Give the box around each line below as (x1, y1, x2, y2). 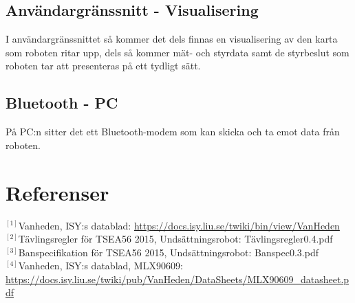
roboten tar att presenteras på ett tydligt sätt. (6, 58, 201, 73)
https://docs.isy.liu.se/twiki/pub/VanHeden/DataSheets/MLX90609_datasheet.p (6, 271, 349, 286)
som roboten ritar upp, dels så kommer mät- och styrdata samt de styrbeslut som (6, 45, 349, 59)
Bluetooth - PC (6, 92, 118, 113)
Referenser (6, 178, 109, 206)
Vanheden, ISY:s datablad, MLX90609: (18, 258, 183, 273)
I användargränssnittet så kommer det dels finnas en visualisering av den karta (6, 32, 338, 46)
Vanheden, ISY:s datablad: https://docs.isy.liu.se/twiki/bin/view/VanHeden (18, 218, 340, 232)
